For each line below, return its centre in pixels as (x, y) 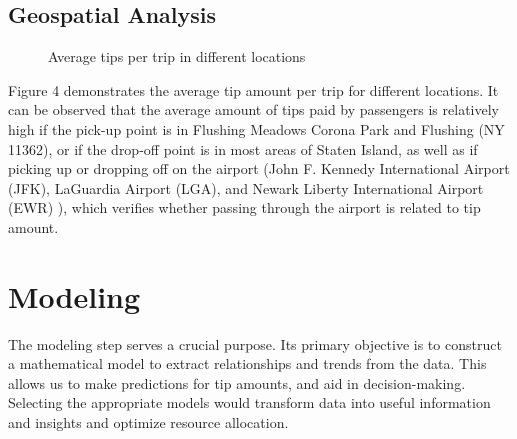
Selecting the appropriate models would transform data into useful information (249, 402)
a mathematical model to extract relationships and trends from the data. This (247, 363)
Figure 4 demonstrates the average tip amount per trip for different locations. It (253, 89)
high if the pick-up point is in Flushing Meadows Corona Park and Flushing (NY (256, 128)
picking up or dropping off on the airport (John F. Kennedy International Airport (259, 168)
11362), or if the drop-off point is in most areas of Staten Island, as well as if (243, 148)
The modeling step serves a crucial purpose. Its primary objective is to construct (255, 343)
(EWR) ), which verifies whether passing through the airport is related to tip (244, 207)
